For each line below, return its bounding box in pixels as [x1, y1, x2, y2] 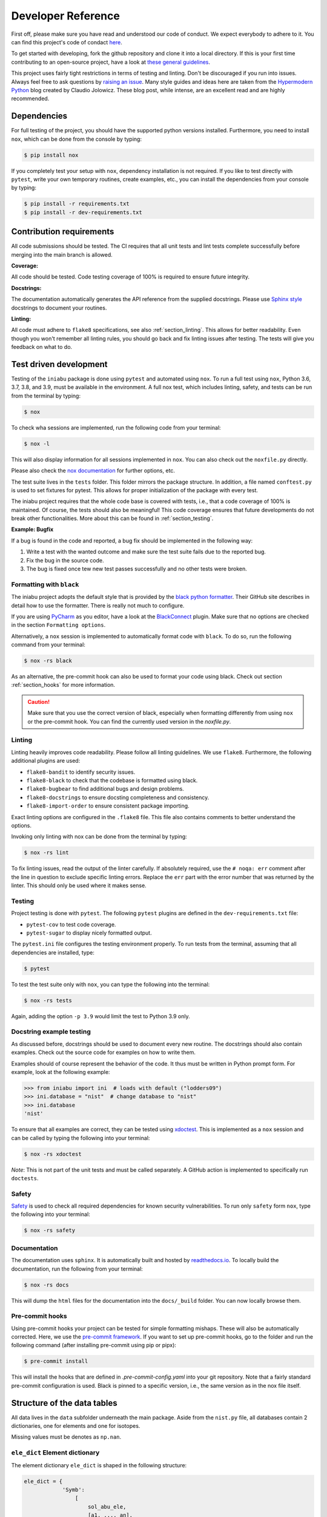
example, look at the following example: [11, 1069, 110, 1076]
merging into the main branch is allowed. [11, 251, 113, 258]
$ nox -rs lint [24, 850, 69, 856]
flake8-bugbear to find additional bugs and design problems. [26, 785, 184, 792]
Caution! [27, 698, 50, 705]
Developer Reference [11, 9, 121, 22]
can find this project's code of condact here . [11, 38, 122, 46]
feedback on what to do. [11, 343, 73, 351]
